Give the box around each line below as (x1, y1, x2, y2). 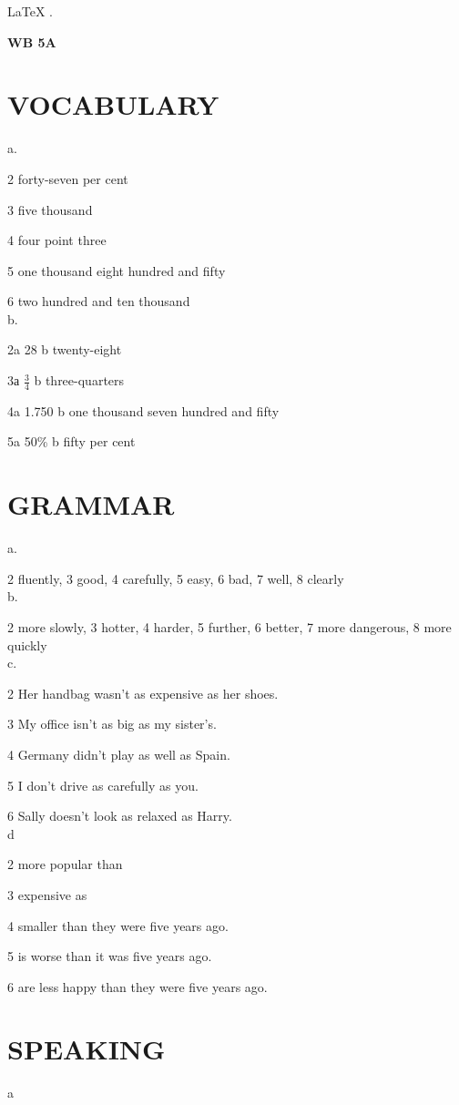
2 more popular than (7, 854, 123, 874)
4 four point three (7, 230, 107, 250)
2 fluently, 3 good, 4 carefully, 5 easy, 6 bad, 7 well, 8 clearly (7, 568, 344, 588)
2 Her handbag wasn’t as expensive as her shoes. (7, 683, 279, 702)
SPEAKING (7, 1030, 166, 1068)
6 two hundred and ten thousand (7, 292, 190, 311)
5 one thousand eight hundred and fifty (7, 261, 226, 280)
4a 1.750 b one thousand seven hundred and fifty (7, 401, 280, 420)
